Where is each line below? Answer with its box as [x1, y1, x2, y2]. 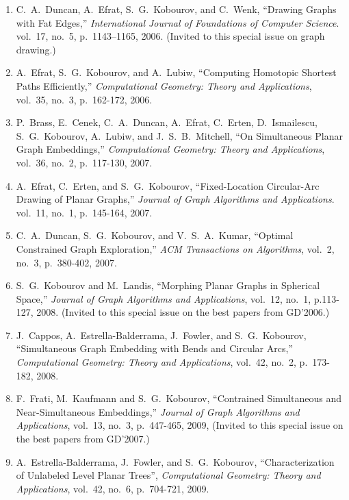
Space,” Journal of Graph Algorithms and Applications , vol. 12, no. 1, [16, 291, 311, 305]
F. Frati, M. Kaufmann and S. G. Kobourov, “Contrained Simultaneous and [16, 391, 342, 405]
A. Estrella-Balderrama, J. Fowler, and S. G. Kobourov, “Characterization [16, 454, 335, 468]
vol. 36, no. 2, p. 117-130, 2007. [16, 155, 153, 169]
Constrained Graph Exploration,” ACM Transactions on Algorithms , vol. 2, [16, 241, 335, 255]
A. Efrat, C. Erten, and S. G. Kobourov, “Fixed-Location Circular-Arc [16, 178, 320, 192]
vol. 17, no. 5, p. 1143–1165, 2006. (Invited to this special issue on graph [16, 29, 325, 43]
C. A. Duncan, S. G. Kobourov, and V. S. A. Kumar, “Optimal [16, 228, 294, 242]
